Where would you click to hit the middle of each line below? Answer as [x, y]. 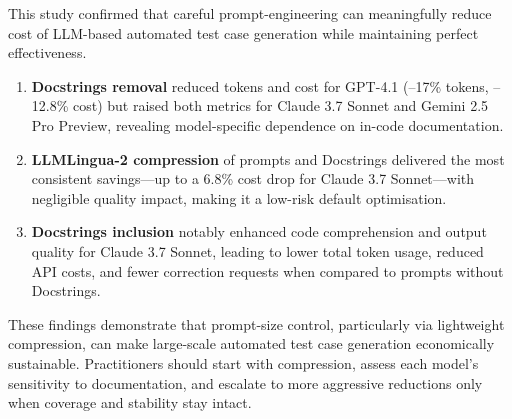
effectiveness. [47, 52]
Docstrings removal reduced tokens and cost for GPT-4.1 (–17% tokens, [260, 85]
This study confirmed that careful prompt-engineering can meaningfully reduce [250, 13]
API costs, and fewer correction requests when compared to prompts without [267, 270]
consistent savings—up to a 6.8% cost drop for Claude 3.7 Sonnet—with [253, 178]
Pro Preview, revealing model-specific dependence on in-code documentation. [267, 124]
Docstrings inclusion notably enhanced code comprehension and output [259, 231]
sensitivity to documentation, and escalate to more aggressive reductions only [245, 382]
